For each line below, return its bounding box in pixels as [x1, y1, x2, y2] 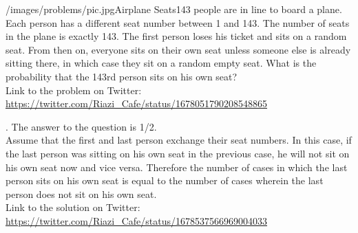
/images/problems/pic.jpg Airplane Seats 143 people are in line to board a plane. [6, 2, 342, 16]
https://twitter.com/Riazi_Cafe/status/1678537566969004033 [6, 213, 268, 228]
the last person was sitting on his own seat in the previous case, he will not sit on [6, 146, 350, 160]
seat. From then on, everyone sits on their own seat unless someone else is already [6, 42, 351, 56]
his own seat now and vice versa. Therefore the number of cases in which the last [6, 159, 348, 174]
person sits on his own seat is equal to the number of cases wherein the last [6, 173, 324, 188]
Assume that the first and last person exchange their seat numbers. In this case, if [6, 133, 352, 147]
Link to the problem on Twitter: [6, 82, 142, 97]
